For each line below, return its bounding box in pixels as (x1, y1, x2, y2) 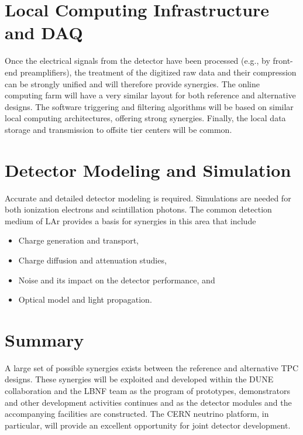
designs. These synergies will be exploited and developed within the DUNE (5, 373, 274, 385)
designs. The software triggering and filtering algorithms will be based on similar (5, 100, 294, 112)
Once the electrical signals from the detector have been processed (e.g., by (5, 54, 270, 67)
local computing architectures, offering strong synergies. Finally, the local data (5, 112, 286, 124)
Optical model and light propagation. (18, 293, 152, 306)
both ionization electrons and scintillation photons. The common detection (5, 203, 272, 215)
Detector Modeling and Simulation (5, 157, 291, 181)
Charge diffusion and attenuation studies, (18, 254, 167, 266)
